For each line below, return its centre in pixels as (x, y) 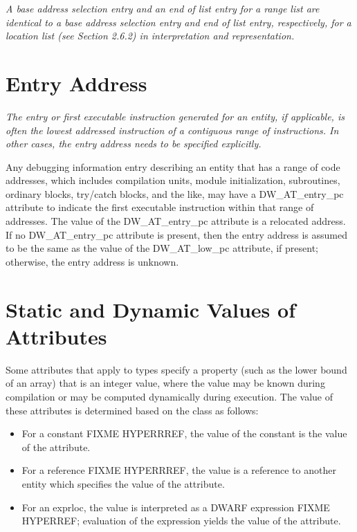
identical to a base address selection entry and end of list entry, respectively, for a (178, 22)
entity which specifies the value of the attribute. (123, 483)
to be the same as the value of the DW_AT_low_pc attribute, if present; (162, 248)
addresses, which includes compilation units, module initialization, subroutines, (173, 180)
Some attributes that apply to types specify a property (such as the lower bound (176, 369)
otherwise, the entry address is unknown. (92, 261)
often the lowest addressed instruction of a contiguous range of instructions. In (172, 130)
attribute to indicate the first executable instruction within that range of (160, 207)
